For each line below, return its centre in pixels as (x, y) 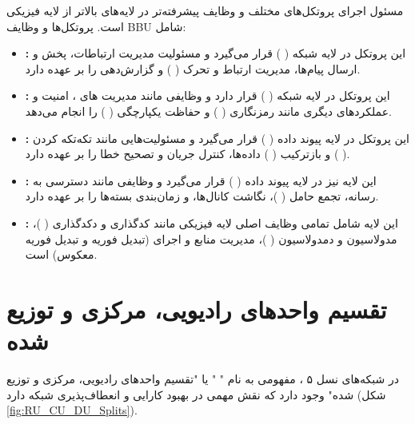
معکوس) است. (61, 254)
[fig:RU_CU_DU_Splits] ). (72, 410)
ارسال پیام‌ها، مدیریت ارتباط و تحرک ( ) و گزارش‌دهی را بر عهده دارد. (193, 68)
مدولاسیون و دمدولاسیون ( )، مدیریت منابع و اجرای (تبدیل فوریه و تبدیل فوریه (211, 238)
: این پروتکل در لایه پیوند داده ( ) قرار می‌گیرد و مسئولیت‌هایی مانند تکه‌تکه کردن (217, 138)
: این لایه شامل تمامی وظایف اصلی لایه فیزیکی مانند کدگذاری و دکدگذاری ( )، (211, 222)
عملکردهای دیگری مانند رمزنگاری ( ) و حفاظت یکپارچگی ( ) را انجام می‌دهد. (208, 111)
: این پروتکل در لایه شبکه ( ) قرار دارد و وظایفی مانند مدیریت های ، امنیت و (207, 95)
